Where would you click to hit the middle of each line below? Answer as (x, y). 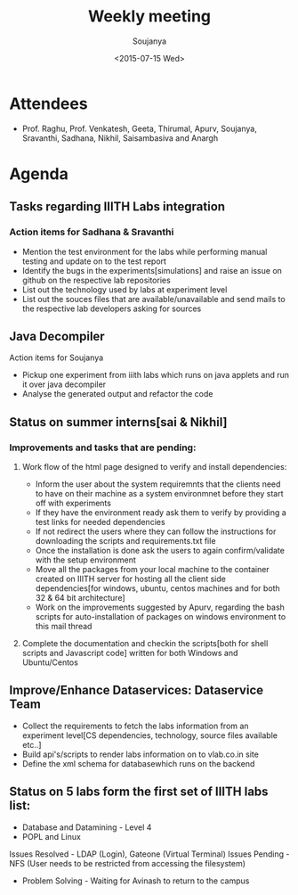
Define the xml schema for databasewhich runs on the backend (138, 763)
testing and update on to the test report (94, 261)
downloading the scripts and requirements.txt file (125, 541)
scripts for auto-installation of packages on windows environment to (161, 617)
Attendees (48, 103)
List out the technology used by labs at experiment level (125, 289)
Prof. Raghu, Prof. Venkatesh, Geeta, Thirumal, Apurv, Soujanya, (140, 128)
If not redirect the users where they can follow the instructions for (156, 531)
